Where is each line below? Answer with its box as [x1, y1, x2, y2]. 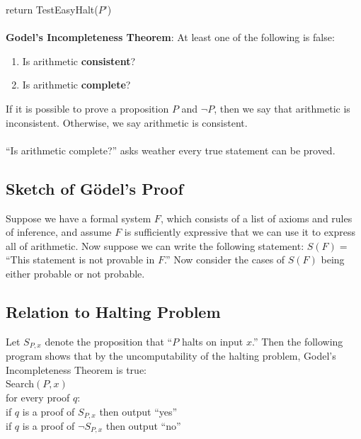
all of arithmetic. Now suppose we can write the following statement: [6, 238, 304, 253]
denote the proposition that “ [45, 333, 173, 348]
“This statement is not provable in [6, 252, 155, 267]
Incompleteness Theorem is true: [6, 362, 147, 377]
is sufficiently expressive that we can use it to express [124, 224, 355, 239]
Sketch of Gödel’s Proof [6, 177, 183, 199]
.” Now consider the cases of [164, 252, 285, 267]
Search [6, 376, 35, 391]
